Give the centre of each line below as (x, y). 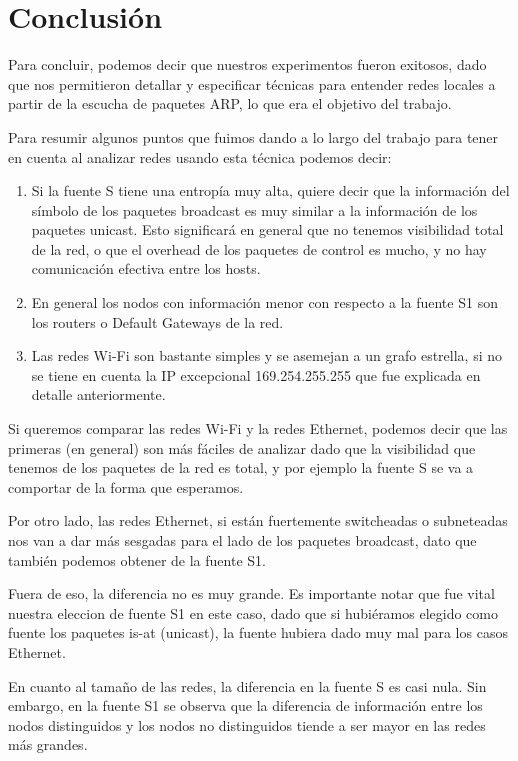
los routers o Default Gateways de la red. (157, 321)
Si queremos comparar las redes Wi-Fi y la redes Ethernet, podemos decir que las (258, 428)
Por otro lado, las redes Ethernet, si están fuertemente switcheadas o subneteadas (258, 520)
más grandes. (48, 744)
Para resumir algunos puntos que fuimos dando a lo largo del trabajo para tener (253, 136)
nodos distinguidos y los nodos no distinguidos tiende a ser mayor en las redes (247, 724)
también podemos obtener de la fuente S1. (137, 559)
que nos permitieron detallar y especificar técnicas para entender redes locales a (252, 83)
